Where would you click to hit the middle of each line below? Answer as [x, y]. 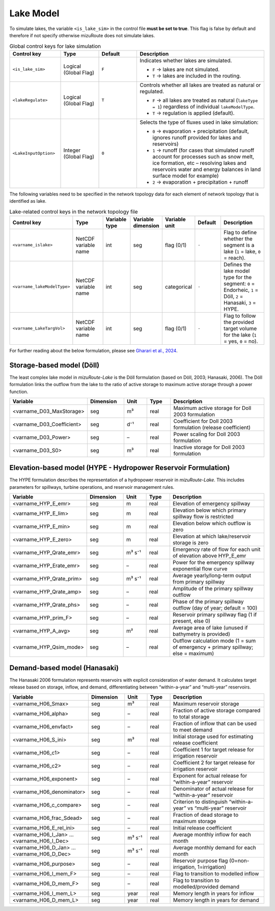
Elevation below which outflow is [212, 523]
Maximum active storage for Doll [212, 408]
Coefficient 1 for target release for [213, 750]
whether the [238, 238]
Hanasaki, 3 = [240, 302]
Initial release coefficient [202, 827]
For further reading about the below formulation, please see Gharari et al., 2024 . [93, 350]
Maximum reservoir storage [206, 704]
